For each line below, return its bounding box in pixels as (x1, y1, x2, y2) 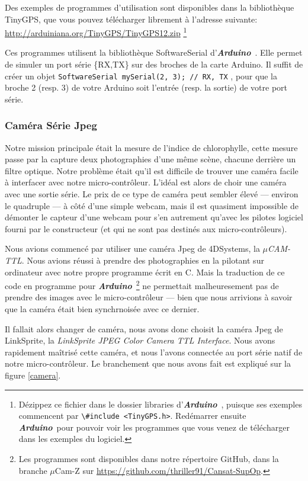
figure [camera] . (5, 369, 61, 381)
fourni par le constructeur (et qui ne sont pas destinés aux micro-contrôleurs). (5, 222, 287, 235)
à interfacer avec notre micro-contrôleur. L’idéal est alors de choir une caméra (5, 176, 287, 188)
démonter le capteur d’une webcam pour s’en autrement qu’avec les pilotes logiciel (5, 211, 303, 223)
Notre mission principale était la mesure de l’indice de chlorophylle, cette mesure (5, 141, 298, 153)
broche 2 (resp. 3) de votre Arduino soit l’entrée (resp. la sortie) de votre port (5, 81, 288, 94)
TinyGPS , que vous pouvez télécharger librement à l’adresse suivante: (5, 12, 258, 25)
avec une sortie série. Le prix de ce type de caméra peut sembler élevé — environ (5, 188, 299, 200)
